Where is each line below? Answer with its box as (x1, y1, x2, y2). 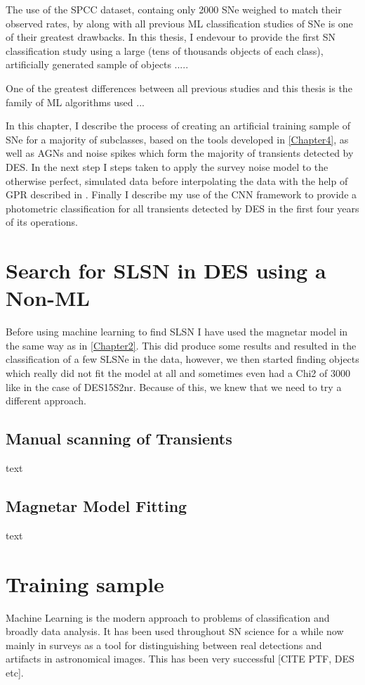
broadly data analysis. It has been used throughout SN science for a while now (6, 624, 344, 639)
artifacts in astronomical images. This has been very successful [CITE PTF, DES (6, 651, 354, 666)
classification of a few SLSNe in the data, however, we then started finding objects (6, 352, 359, 366)
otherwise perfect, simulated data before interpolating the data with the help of (6, 173, 348, 188)
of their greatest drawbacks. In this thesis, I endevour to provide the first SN (6, 30, 336, 44)
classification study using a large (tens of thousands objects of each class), (6, 43, 324, 58)
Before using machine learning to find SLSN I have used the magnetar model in (6, 324, 348, 339)
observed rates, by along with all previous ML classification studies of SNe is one (6, 15, 353, 30)
